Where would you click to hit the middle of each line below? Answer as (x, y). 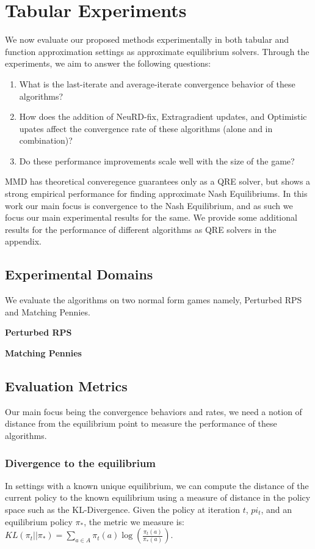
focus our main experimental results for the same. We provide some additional (151, 217)
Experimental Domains (79, 274)
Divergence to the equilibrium (81, 462)
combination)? (46, 140)
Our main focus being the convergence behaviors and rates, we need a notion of (154, 411)
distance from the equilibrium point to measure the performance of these (141, 423)
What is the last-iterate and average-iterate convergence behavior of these (157, 83)
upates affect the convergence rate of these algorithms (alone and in (146, 128)
